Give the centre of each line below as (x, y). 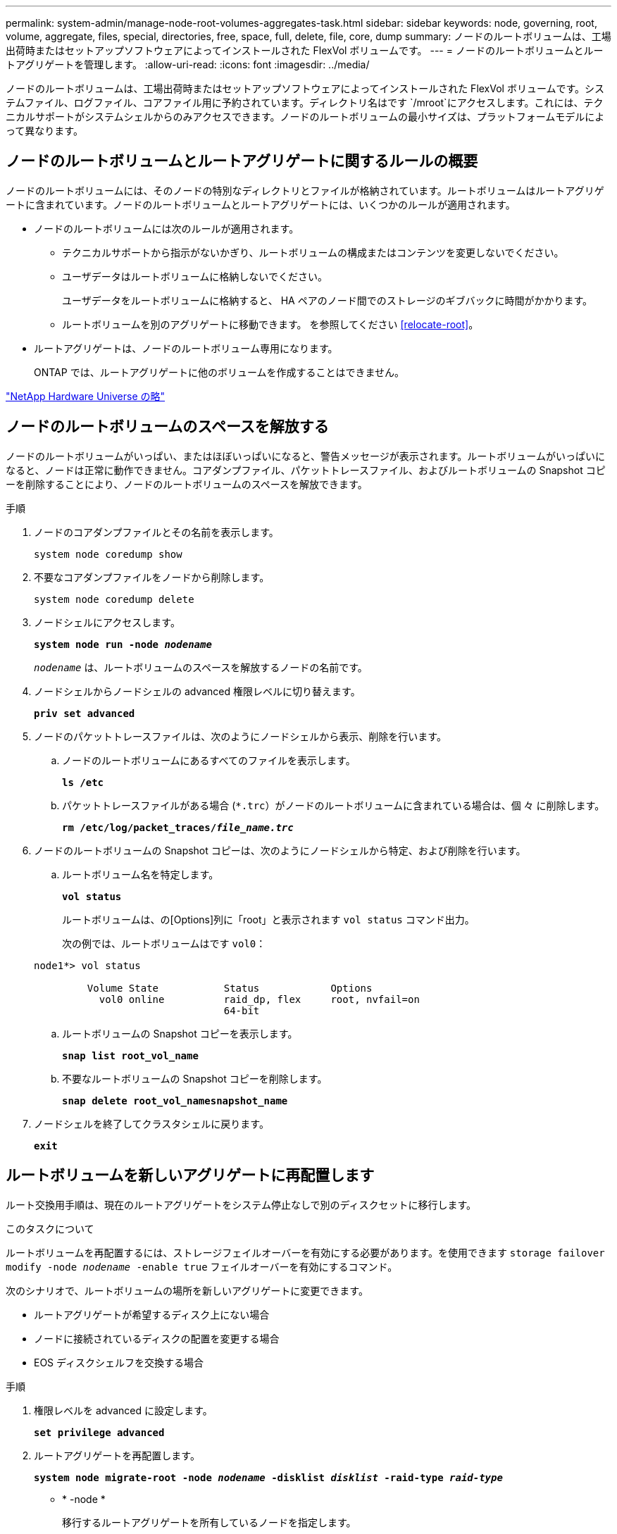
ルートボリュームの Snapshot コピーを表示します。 (180, 1033)
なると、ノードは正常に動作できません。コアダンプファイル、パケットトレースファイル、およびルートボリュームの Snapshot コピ (306, 470)
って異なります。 (44, 131)
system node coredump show (108, 554)
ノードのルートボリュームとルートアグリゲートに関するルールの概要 (242, 161)
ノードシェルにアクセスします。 (107, 622)
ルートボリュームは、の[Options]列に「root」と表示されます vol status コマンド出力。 (268, 919)
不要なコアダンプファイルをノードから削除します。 (152, 577)
